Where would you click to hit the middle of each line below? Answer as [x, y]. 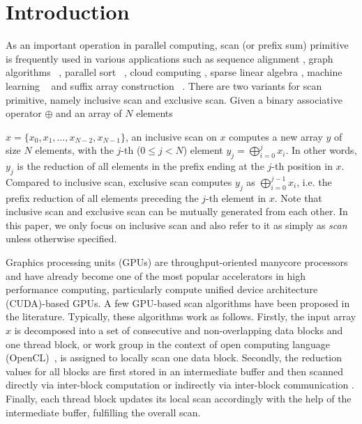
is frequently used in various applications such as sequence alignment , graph [169, 58]
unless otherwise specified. [61, 238]
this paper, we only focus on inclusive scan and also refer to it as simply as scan [176, 225]
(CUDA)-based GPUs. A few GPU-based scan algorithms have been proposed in [178, 303]
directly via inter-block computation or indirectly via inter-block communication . [180, 385]
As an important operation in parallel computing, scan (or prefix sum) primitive [177, 45]
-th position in [302, 166]
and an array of [89, 113]
